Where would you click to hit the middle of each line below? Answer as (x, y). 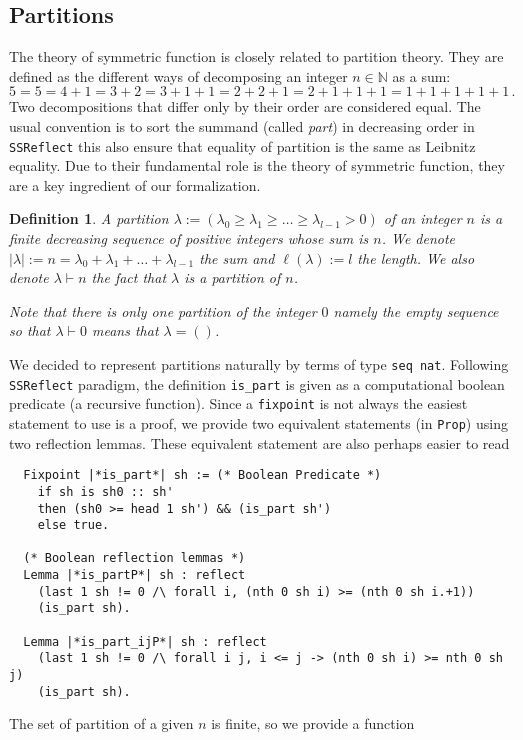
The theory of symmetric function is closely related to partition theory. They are (256, 56)
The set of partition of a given (101, 723)
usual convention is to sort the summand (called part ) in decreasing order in (242, 125)
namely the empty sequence (416, 310)
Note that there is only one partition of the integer (163, 310)
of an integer (422, 218)
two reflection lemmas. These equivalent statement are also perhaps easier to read (259, 442)
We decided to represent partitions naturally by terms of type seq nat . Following (259, 363)
